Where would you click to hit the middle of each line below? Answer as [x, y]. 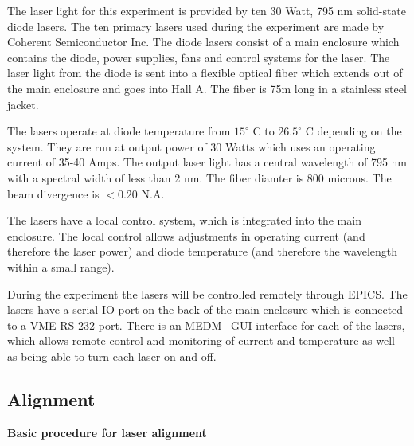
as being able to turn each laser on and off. [112, 356]
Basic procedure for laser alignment [107, 432]
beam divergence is [53, 193]
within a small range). [61, 266]
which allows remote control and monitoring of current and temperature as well [201, 340]
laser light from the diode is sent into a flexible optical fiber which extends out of [205, 73]
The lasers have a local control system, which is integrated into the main [184, 220]
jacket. [23, 104]
